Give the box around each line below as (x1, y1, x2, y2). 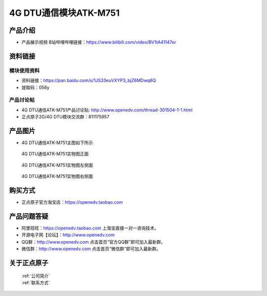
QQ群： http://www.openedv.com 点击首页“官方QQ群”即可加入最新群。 (21, 239, 166, 245)
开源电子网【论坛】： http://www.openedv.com (21, 232, 115, 238)
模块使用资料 (9, 67, 40, 74)
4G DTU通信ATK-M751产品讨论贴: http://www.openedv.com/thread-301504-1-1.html (21, 107, 193, 113)
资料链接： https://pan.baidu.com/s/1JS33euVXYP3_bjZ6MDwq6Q (21, 77, 156, 83)
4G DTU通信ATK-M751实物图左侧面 (21, 162, 93, 168)
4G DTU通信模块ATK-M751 (9, 7, 120, 18)
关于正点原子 (9, 259, 48, 267)
